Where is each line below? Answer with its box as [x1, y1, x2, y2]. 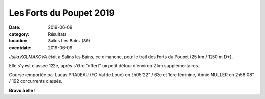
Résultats [48, 31, 67, 37]
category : [9, 31, 30, 37]
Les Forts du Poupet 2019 [9, 7, 115, 18]
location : [9, 38, 28, 44]
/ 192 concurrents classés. [9, 79, 63, 84]
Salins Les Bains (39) [48, 38, 91, 44]
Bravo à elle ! [9, 87, 36, 93]
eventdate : [9, 44, 32, 51]
